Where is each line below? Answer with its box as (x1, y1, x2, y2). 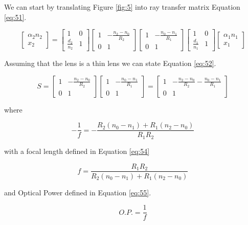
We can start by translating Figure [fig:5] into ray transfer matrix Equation (4, 2, 240, 12)
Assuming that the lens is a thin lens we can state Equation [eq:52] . (4, 58, 216, 69)
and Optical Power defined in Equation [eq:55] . (4, 187, 151, 197)
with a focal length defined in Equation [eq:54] (4, 145, 150, 156)
